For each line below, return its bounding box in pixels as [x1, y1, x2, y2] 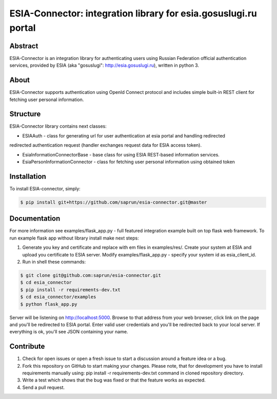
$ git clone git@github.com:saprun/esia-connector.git [20, 272, 161, 278]
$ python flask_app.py [20, 301, 77, 307]
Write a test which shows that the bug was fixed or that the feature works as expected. [22, 377, 206, 383]
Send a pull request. [22, 384, 65, 390]
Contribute [9, 342, 45, 351]
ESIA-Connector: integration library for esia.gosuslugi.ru [9, 8, 258, 19]
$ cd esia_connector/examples [20, 294, 96, 300]
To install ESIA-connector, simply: [9, 185, 81, 192]
